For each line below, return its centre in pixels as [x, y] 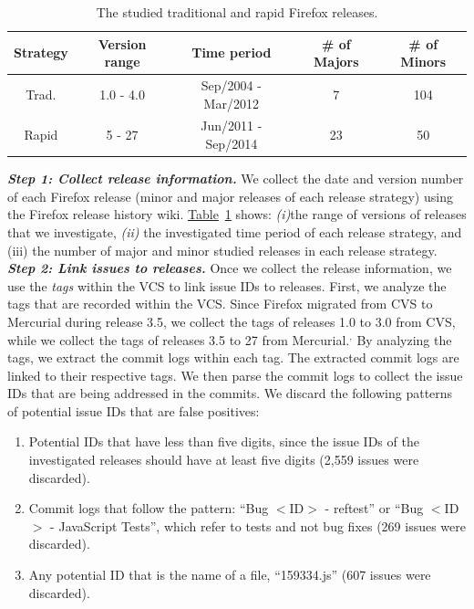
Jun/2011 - [232, 126]
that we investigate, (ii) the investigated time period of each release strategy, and [235, 231]
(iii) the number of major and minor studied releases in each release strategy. [222, 250]
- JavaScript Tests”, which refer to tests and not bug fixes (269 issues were [258, 525]
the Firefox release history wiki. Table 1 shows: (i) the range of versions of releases [237, 214]
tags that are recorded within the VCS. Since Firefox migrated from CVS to [220, 304]
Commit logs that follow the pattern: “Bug [149, 508]
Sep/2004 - [231, 85]
